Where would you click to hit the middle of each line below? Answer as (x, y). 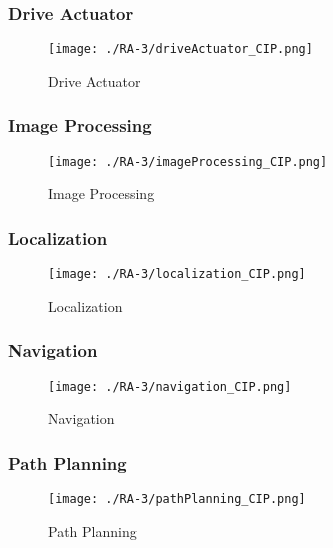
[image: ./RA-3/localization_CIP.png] (177, 274)
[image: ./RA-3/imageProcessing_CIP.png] (188, 161)
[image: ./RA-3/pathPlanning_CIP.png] (177, 499)
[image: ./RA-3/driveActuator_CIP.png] (180, 49)
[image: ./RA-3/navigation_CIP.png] (170, 386)
